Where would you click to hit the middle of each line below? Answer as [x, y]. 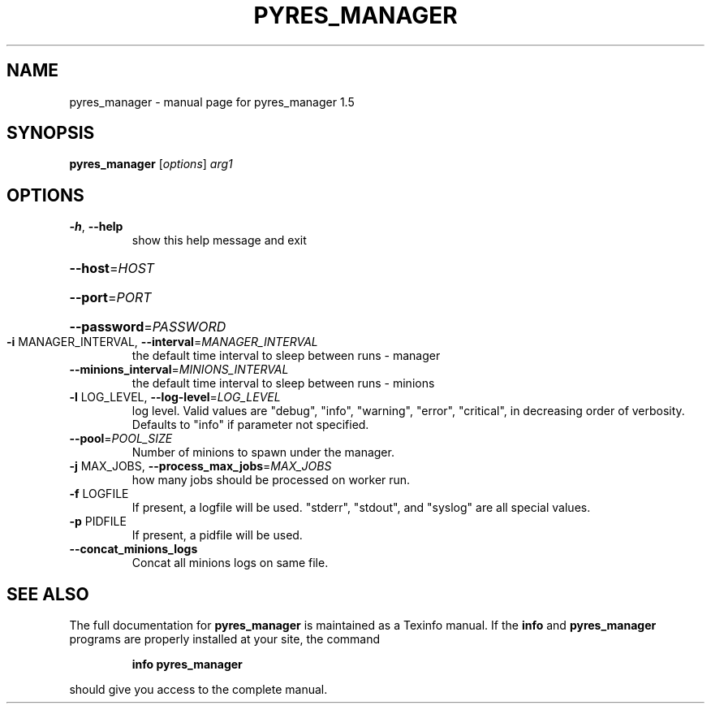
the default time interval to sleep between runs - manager [286, 356]
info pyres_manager [187, 665]
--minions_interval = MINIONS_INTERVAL [179, 370]
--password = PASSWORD [148, 327]
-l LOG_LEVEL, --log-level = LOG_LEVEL [175, 397]
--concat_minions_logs [134, 549]
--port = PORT [110, 298]
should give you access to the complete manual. [198, 690]
